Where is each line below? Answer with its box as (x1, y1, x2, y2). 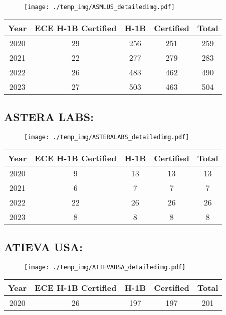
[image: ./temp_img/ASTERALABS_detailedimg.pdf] (24, 133, 189, 141)
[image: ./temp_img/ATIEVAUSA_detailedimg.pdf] (24, 263, 186, 271)
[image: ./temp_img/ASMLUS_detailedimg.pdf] (24, 4, 175, 11)
